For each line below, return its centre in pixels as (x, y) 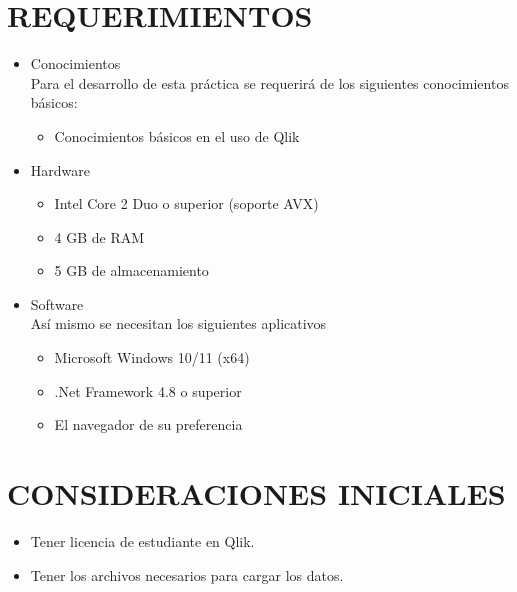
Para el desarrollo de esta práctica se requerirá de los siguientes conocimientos (269, 82)
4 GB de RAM (99, 236)
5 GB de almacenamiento (131, 270)
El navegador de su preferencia (148, 424)
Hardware (60, 169)
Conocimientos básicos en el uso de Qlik (177, 135)
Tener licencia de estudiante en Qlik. (142, 540)
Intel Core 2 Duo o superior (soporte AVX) (186, 203)
